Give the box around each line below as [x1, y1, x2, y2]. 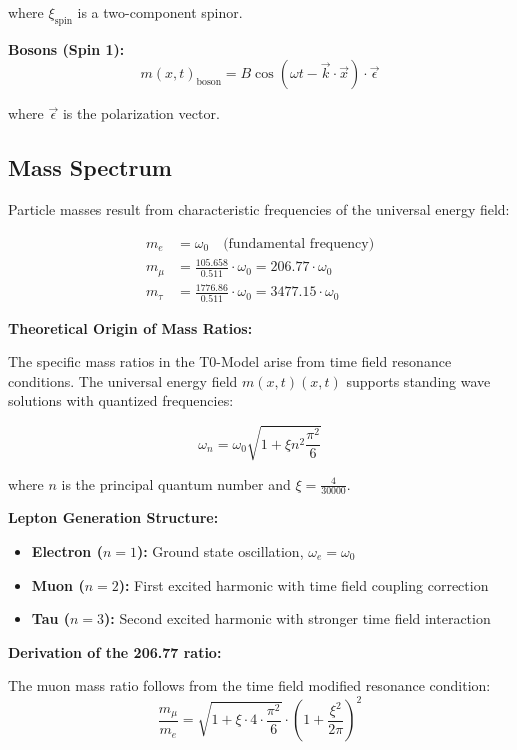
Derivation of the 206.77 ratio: [8, 641, 222, 662]
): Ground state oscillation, [136, 541, 304, 562]
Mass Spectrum [8, 152, 172, 183]
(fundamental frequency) [223, 236, 375, 251]
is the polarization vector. [62, 103, 220, 124]
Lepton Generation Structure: [8, 507, 219, 528]
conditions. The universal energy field [8, 370, 238, 391]
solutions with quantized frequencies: [8, 390, 234, 411]
